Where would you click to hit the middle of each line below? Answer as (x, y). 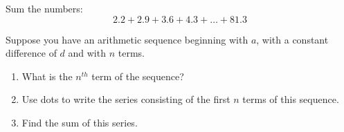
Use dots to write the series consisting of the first (126, 99)
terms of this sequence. (291, 99)
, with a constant (292, 39)
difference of (31, 53)
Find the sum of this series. (80, 122)
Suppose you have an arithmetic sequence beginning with (127, 39)
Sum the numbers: (44, 8)
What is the (47, 76)
